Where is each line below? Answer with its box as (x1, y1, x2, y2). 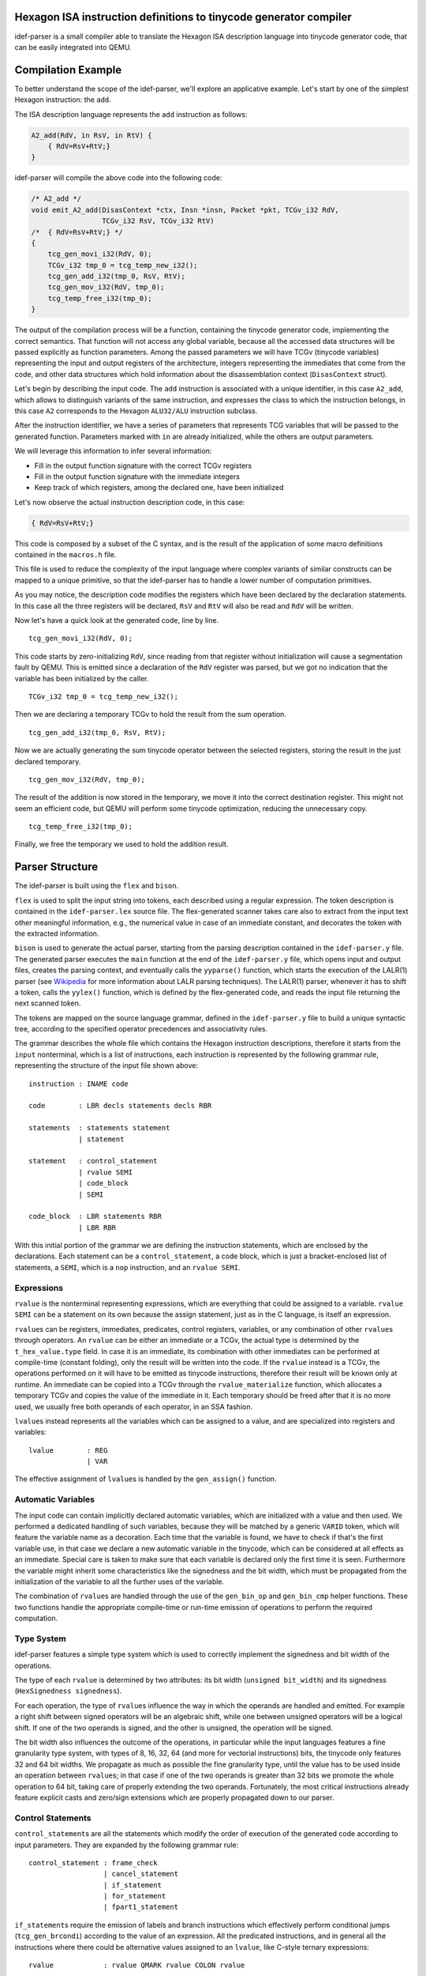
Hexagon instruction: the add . (14, 95, 112, 104)
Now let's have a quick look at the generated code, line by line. (14, 616, 219, 624)
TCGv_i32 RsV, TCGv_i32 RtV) (101, 217, 215, 225)
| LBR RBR (78, 1223, 117, 1232)
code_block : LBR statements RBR (28, 1212, 162, 1221)
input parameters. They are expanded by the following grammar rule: (14, 1840, 239, 1850)
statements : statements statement (28, 1123, 170, 1133)
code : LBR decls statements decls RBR (28, 1101, 212, 1111)
